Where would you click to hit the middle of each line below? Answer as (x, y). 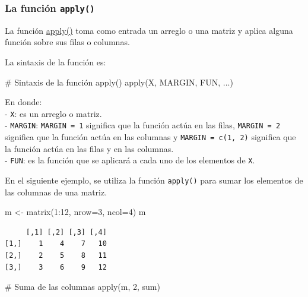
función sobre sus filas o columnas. (67, 42)
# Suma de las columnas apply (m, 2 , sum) (82, 287)
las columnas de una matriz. (56, 192)
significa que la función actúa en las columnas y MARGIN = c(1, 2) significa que (150, 137)
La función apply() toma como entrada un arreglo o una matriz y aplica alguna (149, 30)
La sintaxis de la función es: (55, 61)
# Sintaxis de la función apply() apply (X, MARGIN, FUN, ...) (119, 82)
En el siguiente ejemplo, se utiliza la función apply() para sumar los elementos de (154, 180)
